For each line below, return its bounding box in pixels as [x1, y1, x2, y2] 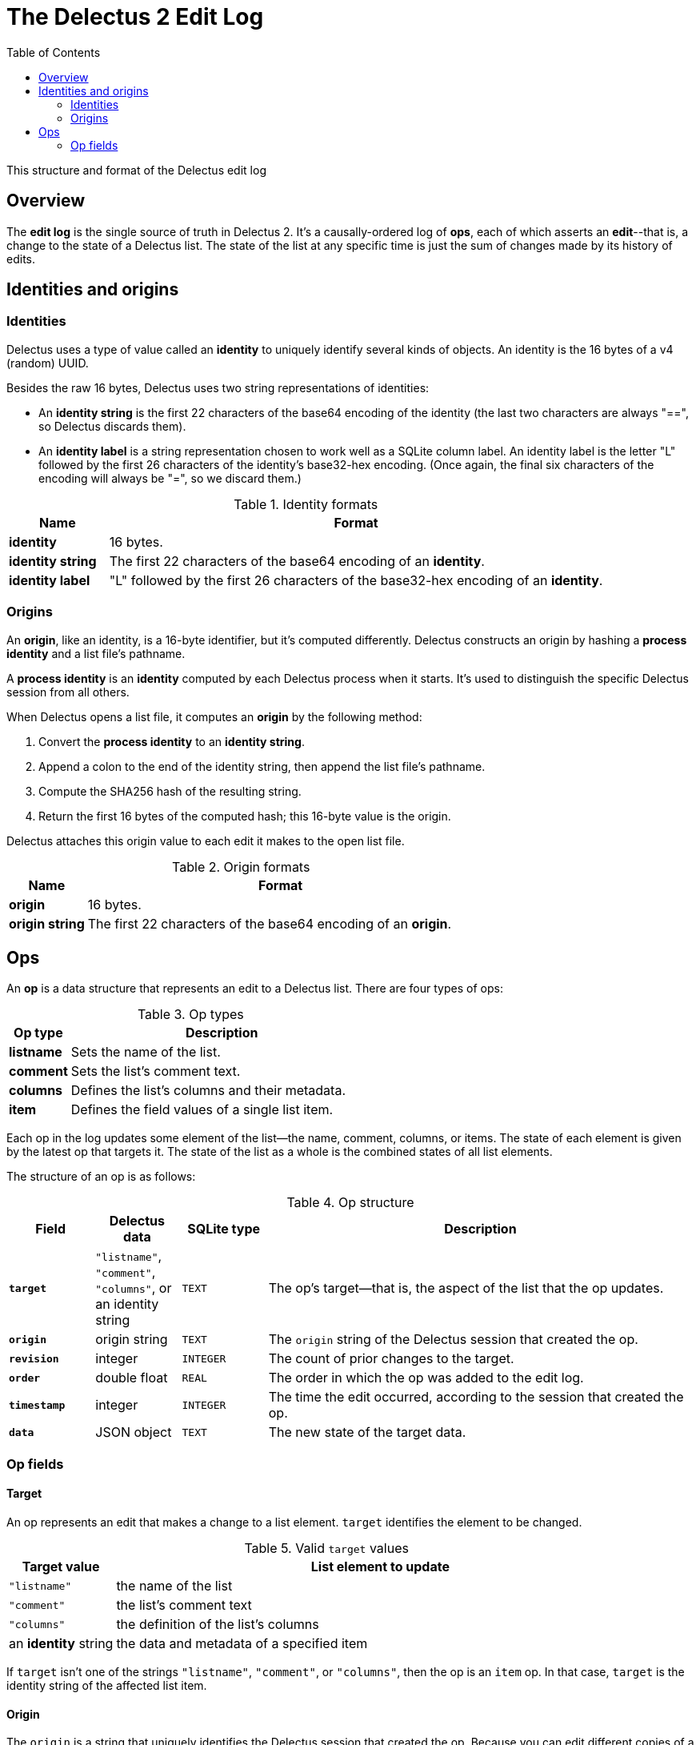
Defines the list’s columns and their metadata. [70, 1082, 346, 1099]
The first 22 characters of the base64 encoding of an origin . [87, 915, 452, 932]
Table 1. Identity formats [234, 495, 378, 512]
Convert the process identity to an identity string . [38, 734, 305, 748]
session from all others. [6, 684, 130, 699]
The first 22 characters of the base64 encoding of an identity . [109, 552, 485, 569]
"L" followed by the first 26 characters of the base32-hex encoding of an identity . [109, 572, 603, 588]
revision [9, 1352, 59, 1365]
